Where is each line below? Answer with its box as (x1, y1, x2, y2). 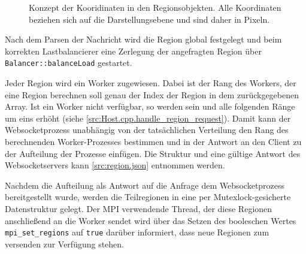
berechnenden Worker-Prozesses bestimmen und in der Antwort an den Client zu (5, 135, 302, 147)
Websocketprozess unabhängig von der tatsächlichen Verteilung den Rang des (5, 123, 289, 136)
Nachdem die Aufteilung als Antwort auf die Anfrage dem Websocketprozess (5, 179, 285, 191)
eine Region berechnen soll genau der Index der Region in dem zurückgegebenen (5, 88, 299, 101)
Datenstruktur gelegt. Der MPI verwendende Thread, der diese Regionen (5, 202, 272, 214)
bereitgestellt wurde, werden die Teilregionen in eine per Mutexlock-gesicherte (5, 190, 291, 203)
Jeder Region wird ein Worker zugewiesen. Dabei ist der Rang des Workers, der (5, 77, 296, 89)
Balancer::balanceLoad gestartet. (5, 56, 132, 69)
